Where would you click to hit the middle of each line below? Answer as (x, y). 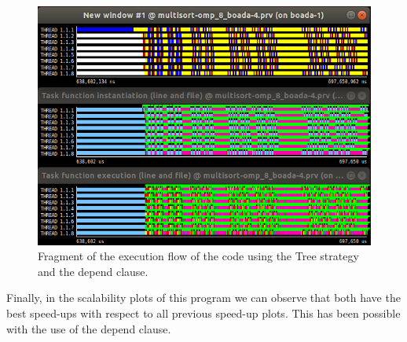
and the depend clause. (93, 271)
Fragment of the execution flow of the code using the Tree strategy (198, 256)
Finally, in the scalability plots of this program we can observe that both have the (203, 298)
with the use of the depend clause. (89, 328)
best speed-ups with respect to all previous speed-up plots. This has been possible (203, 313)
